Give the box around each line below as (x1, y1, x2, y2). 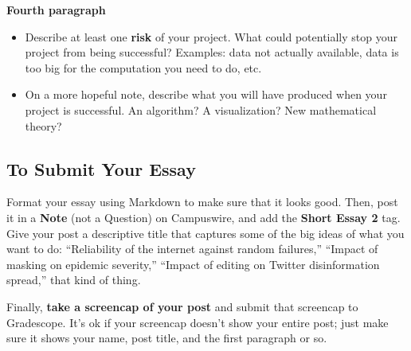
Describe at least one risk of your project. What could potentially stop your (25, 28, 397, 45)
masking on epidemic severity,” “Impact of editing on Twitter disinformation (6, 255, 380, 272)
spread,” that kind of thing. (6, 271, 141, 288)
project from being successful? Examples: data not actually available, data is (25, 44, 399, 60)
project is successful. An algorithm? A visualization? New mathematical (25, 101, 377, 118)
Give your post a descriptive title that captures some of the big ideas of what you (6, 224, 405, 241)
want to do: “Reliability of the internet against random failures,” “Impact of (6, 240, 378, 257)
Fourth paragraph (6, 2, 106, 18)
